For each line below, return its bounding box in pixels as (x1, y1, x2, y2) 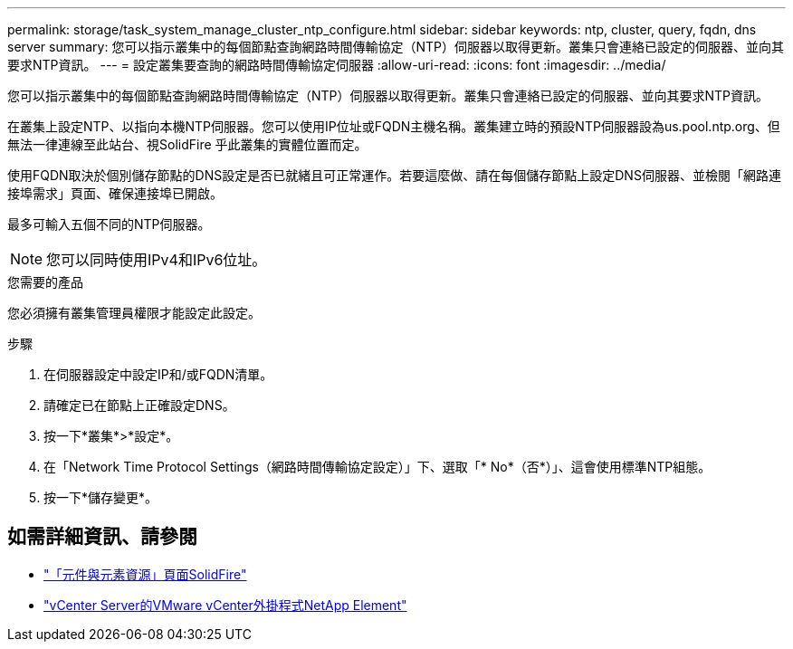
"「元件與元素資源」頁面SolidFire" (43, 566, 247, 582)
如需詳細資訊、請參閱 (7, 525, 197, 549)
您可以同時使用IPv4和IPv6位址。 (46, 251, 267, 269)
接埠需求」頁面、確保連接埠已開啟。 (7, 186, 223, 201)
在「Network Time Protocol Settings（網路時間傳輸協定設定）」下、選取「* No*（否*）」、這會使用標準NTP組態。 (43, 459, 712, 474)
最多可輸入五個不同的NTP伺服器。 (7, 216, 211, 232)
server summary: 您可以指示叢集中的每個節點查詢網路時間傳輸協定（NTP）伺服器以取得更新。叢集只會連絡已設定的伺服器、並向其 (7, 39, 784, 54)
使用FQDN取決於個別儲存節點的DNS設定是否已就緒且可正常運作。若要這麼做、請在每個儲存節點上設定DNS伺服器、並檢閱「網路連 (7, 167, 781, 183)
